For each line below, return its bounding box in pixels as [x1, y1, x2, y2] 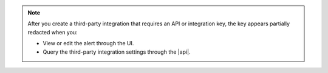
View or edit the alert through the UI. [43, 40, 134, 47]
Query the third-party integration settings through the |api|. [43, 48, 191, 56]
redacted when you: [27, 28, 78, 36]
